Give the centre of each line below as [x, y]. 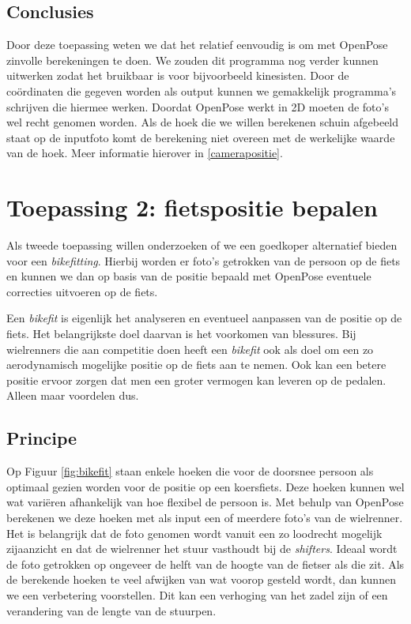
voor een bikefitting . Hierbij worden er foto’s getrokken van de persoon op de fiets [204, 260]
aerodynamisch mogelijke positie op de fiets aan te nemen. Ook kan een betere [196, 365]
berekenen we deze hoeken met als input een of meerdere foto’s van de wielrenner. [205, 517]
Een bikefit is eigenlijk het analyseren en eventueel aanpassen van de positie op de [204, 318]
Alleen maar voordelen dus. [73, 395]
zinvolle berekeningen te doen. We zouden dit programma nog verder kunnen [192, 60]
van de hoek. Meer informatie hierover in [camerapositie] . [145, 153]
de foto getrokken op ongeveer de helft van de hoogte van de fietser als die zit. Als [205, 564]
